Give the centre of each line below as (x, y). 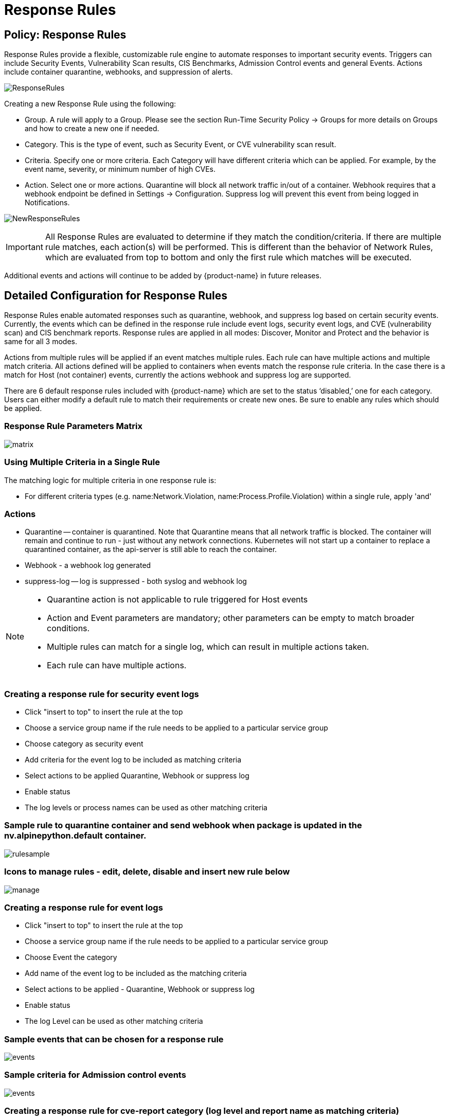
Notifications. (47, 203)
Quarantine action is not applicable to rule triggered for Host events (177, 600)
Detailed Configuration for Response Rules (116, 295)
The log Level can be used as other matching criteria (114, 1021)
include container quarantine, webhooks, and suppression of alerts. (119, 72)
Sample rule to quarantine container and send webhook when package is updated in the (183, 825)
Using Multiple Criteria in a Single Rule (82, 462)
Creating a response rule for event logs (84, 907)
